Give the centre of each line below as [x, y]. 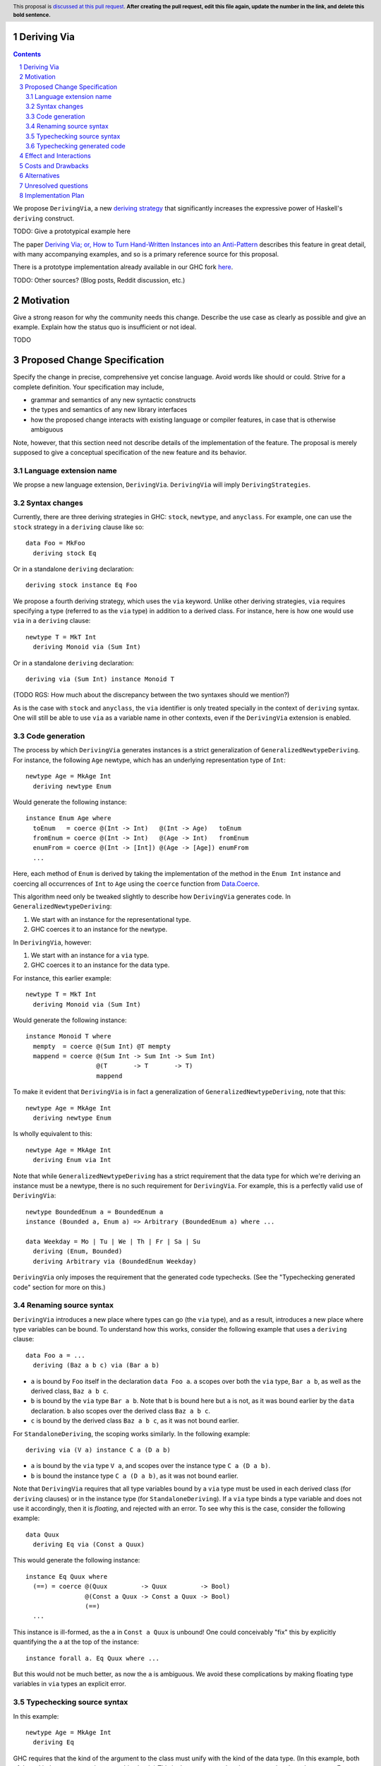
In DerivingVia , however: [52, 942]
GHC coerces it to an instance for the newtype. [99, 930]
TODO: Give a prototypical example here [72, 231]
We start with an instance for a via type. [90, 955]
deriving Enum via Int [72, 1160]
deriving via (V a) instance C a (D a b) [98, 1450]
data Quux [42, 1534]
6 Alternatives [40, 176]
